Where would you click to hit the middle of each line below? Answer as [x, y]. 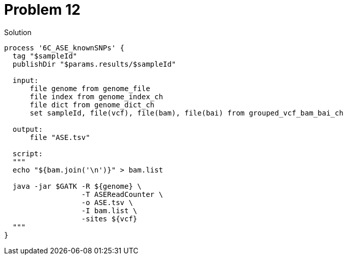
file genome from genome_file [90, 88]
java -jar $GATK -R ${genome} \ [77, 186]
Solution [18, 32]
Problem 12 [42, 10]
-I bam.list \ [109, 210]
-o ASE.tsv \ [107, 202]
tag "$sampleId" [45, 56]
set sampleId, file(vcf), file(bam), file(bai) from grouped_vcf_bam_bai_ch [186, 113]
